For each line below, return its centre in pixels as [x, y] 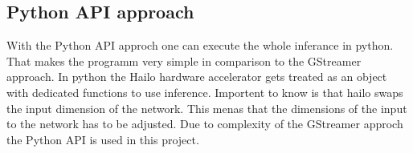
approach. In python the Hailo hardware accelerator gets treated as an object [197, 76]
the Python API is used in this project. [103, 139]
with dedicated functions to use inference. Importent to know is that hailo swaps [205, 92]
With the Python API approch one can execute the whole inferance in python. [200, 45]
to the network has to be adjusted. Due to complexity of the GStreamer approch [205, 124]
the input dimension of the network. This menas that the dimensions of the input [207, 108]
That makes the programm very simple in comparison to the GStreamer [184, 60]
